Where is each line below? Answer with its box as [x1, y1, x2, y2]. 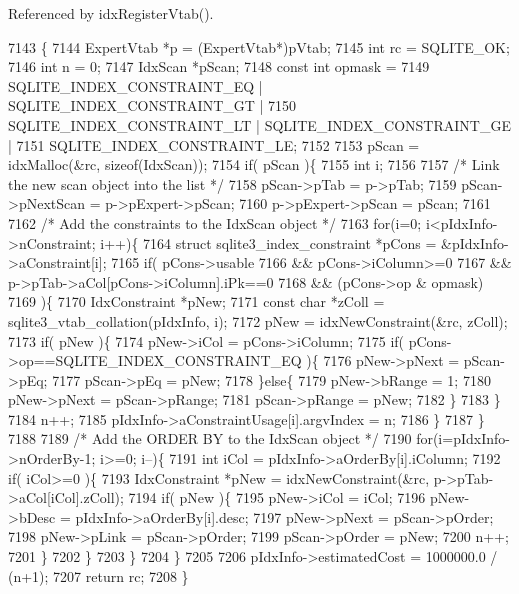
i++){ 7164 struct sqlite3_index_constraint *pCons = [100, 232, 437, 253]
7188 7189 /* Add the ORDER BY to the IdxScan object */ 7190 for [8, 428, 433, 449]
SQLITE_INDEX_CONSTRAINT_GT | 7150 [8, 95, 297, 116]
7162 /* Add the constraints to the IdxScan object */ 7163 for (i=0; [8, 212, 422, 233]
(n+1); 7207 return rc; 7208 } [8, 565, 189, 586]
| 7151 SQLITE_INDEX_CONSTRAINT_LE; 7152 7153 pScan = [8, 134, 420, 155]
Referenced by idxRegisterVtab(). [8, 3, 214, 23]
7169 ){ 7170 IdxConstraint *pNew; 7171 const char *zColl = [8, 291, 385, 312]
